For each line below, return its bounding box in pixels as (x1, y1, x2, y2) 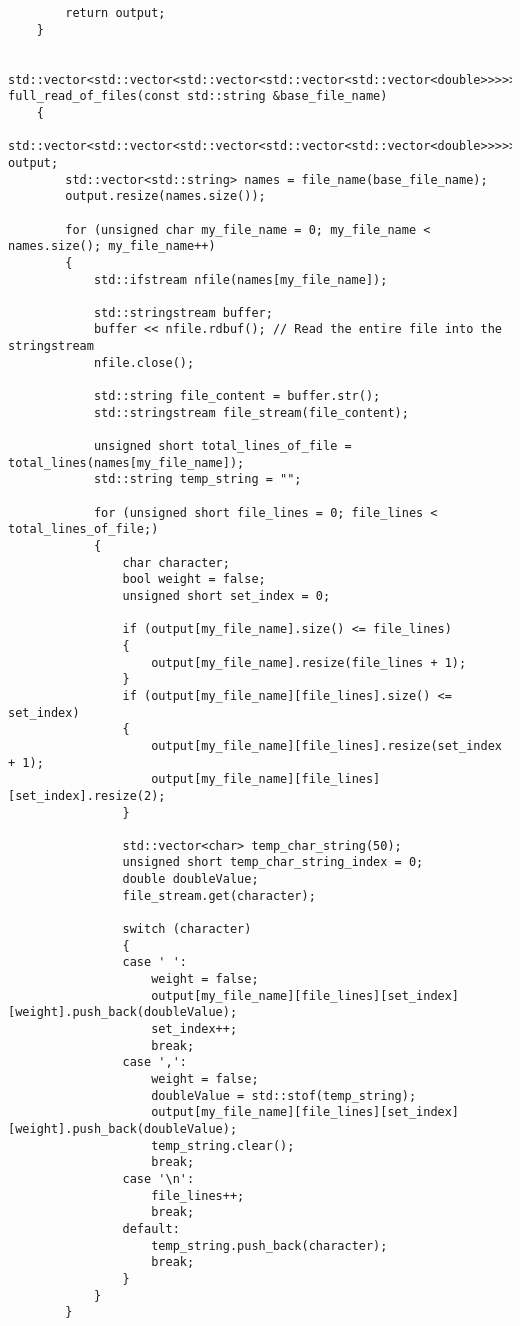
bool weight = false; (122, 572, 266, 587)
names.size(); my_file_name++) (8, 239, 216, 254)
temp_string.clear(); (151, 1138, 295, 1153)
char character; (122, 555, 230, 570)
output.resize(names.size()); (65, 189, 266, 204)
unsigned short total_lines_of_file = (93, 439, 352, 454)
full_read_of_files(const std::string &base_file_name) (8, 89, 388, 104)
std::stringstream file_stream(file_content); (93, 405, 409, 420)
